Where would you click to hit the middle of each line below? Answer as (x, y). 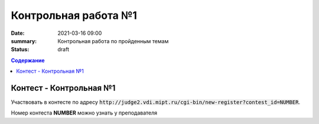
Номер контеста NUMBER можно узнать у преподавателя (84, 113)
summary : (24, 41)
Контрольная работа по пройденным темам (113, 41)
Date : (18, 33)
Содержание (28, 60)
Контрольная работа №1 (74, 15)
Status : (20, 50)
